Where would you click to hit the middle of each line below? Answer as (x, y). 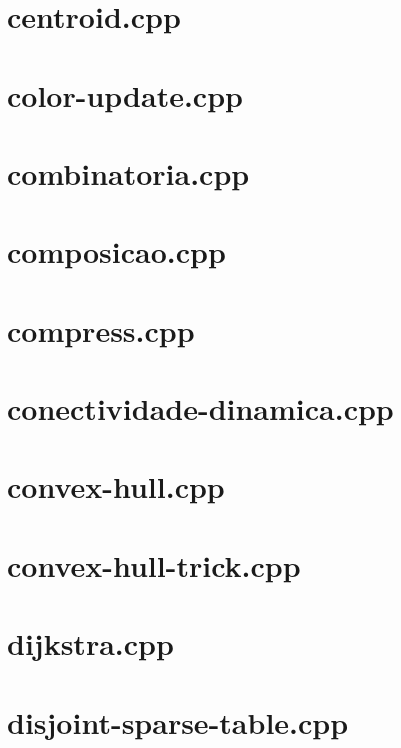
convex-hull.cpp (116, 486)
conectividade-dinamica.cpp (200, 408)
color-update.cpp (125, 94)
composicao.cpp (116, 251)
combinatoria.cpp (128, 172)
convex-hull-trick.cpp (154, 564)
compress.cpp (101, 329)
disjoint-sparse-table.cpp (178, 721)
